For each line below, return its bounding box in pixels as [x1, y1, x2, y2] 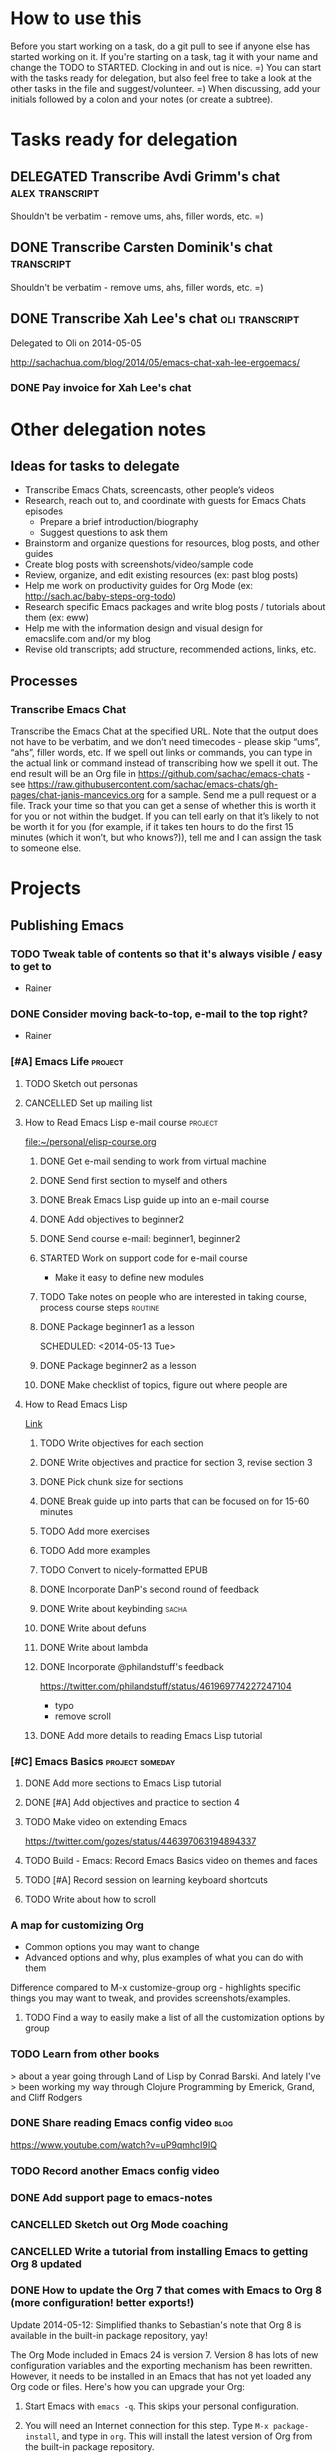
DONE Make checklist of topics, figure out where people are [39, 1378, 288, 1391]
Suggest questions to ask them [39, 527, 168, 539]
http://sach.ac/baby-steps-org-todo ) [24, 590, 177, 602]
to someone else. [10, 842, 82, 854]
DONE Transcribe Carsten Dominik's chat [10, 239, 273, 256]
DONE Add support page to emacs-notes [10, 2190, 213, 2204]
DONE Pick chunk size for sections [39, 1475, 184, 1487]
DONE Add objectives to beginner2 [39, 1213, 185, 1225]
